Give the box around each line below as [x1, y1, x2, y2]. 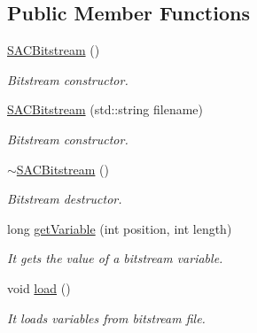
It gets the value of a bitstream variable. [7, 249, 223, 267]
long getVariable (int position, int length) [7, 219, 232, 237]
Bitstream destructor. [7, 190, 122, 208]
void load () [7, 278, 71, 297]
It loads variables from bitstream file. [7, 308, 206, 327]
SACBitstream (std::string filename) [7, 100, 204, 119]
